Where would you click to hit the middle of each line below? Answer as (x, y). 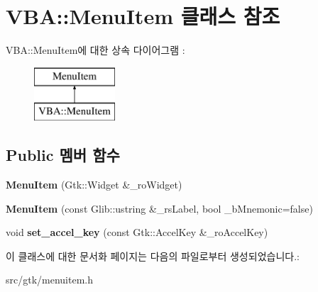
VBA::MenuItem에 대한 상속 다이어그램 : (95, 50)
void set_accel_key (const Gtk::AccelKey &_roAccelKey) (137, 232)
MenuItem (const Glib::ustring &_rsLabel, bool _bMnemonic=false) (159, 208)
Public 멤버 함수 (63, 155)
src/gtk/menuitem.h (50, 280)
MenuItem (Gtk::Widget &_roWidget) (94, 185)
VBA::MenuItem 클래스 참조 (143, 16)
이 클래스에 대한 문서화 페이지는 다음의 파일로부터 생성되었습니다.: (153, 255)
